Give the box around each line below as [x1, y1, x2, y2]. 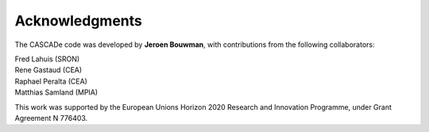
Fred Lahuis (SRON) [14, 54, 80, 64]
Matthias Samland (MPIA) [14, 87, 99, 97]
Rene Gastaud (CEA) [14, 65, 83, 75]
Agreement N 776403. [14, 113, 88, 122]
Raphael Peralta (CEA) [14, 76, 87, 86]
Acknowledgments [14, 12, 143, 29]
